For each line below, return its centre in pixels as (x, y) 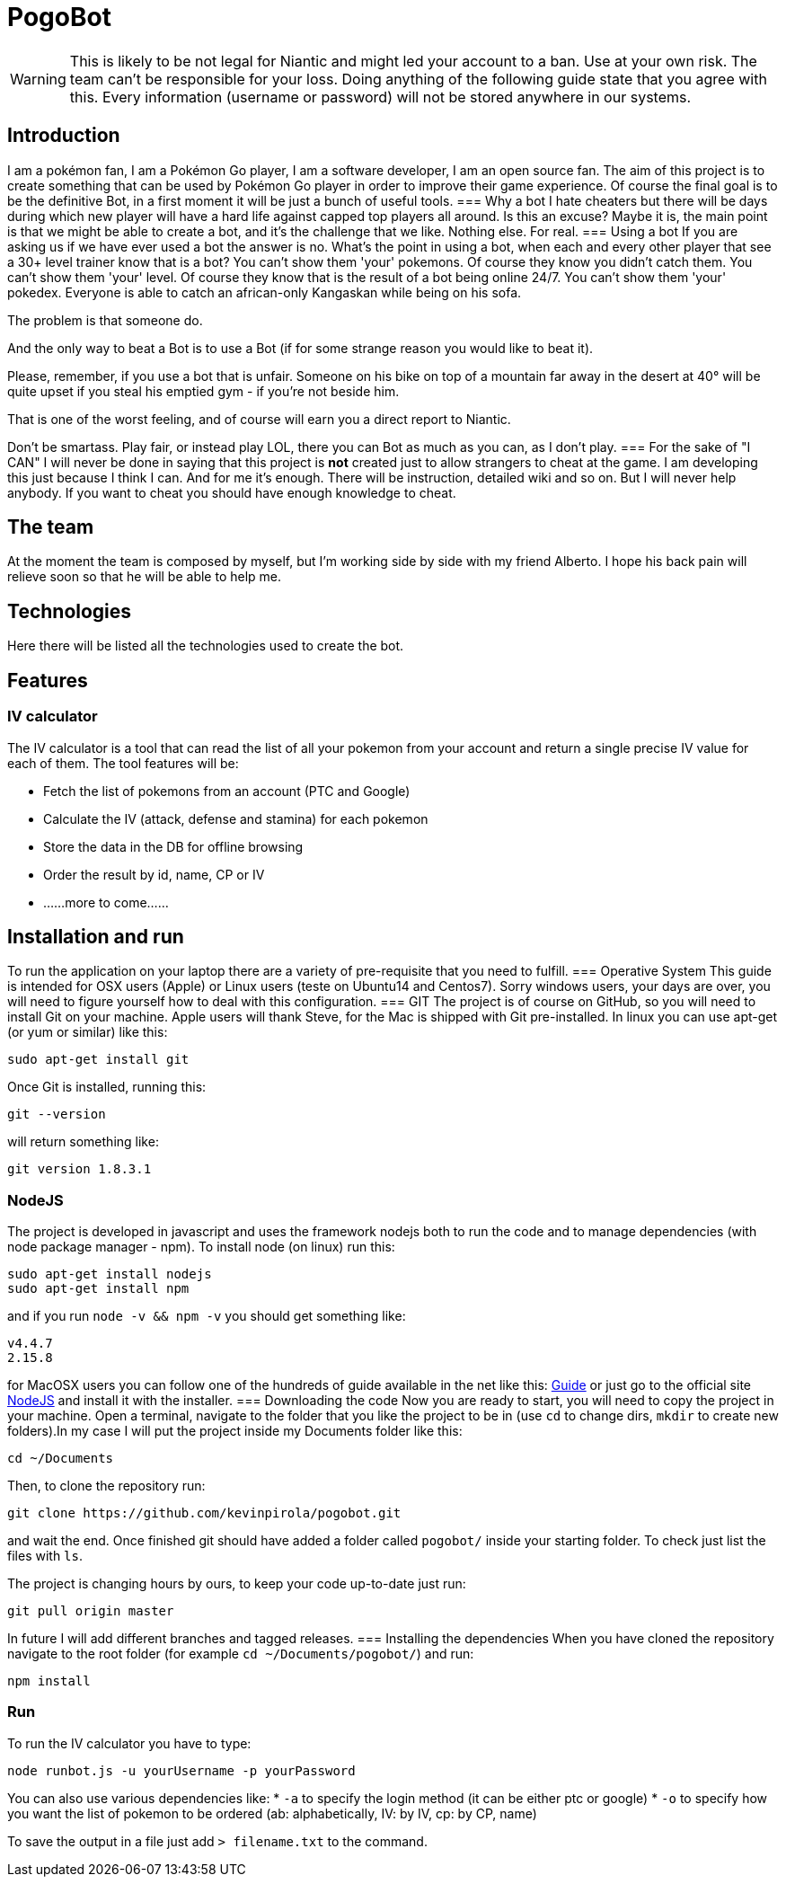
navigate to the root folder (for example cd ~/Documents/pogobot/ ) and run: (241, 1654)
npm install (49, 1681)
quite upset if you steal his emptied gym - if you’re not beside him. (203, 391)
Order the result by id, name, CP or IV (154, 874)
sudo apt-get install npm (98, 1289)
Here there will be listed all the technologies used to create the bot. (206, 646)
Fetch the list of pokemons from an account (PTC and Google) (227, 791)
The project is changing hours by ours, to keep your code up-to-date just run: (237, 1584)
